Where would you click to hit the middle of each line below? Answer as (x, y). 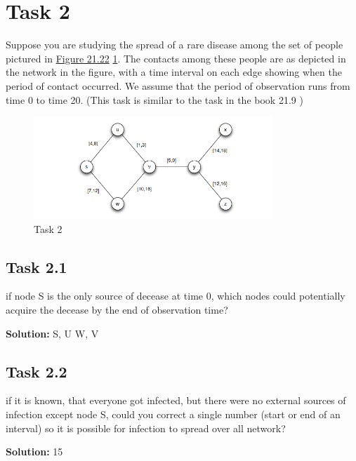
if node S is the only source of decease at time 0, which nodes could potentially (176, 296)
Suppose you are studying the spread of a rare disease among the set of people (174, 45)
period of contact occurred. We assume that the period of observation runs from (178, 85)
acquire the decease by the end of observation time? (117, 309)
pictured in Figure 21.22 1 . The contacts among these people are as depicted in (176, 58)
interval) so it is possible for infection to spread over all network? (146, 428)
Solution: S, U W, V (52, 333)
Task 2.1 (37, 266)
